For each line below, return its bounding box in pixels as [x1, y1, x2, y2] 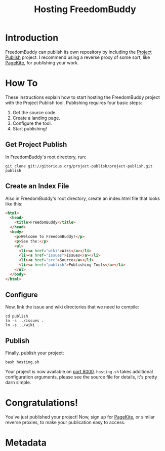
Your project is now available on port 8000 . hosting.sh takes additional [5, 369, 153, 375]
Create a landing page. [12, 115, 61, 121]
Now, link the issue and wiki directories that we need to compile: [5, 304, 139, 310]
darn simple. [5, 379, 31, 386]
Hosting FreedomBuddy [33, 4, 137, 15]
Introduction [5, 32, 59, 44]
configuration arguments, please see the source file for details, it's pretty [5, 374, 157, 380]
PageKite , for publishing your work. [5, 59, 79, 65]
